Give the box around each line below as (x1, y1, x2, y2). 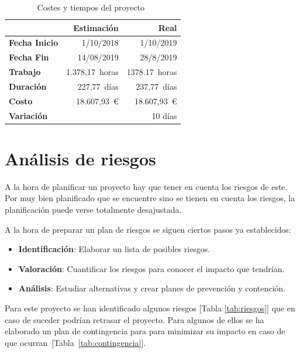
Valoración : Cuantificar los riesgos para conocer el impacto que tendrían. (18, 262, 285, 274)
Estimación (73, 21, 119, 33)
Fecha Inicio (9, 36, 58, 49)
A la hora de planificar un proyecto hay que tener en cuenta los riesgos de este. (5, 180, 288, 192)
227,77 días (77, 80, 119, 92)
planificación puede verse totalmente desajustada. (5, 203, 182, 216)
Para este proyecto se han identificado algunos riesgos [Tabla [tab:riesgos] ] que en (5, 302, 295, 314)
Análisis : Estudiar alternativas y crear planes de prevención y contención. (18, 282, 286, 294)
